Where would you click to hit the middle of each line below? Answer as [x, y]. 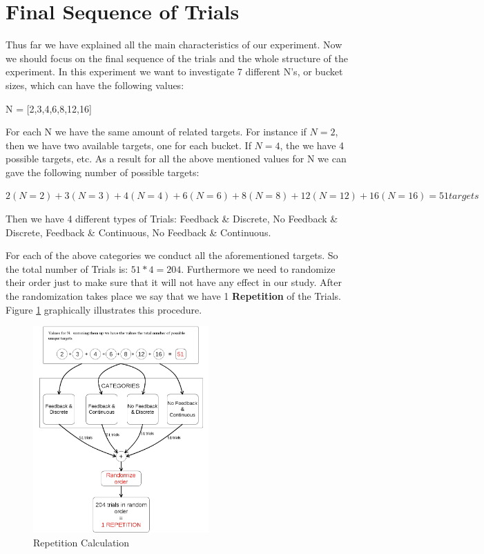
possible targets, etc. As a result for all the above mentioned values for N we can [176, 159]
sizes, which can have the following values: [95, 85]
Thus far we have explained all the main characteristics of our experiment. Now [174, 45]
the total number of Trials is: [67, 268]
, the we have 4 [312, 145]
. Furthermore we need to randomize [258, 268]
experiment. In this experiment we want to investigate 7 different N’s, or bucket [174, 71]
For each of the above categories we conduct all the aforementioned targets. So [172, 255]
